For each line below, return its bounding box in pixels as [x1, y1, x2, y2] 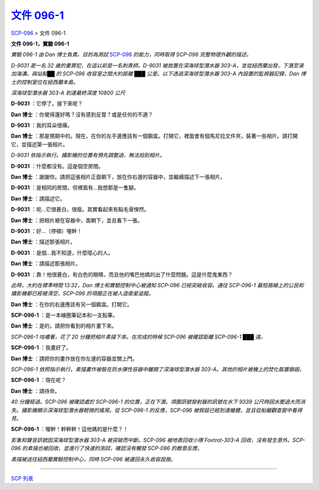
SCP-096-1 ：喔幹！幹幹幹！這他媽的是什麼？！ [11, 425, 128, 433]
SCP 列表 [11, 475, 34, 482]
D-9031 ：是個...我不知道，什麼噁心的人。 [11, 249, 113, 256]
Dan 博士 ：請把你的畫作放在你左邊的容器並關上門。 [11, 355, 138, 362]
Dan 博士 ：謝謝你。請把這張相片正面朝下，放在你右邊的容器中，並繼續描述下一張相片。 [11, 173, 226, 180]
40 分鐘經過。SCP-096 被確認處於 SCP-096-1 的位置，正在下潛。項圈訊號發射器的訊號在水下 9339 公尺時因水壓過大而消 [11, 398, 305, 405]
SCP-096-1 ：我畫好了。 [11, 344, 71, 351]
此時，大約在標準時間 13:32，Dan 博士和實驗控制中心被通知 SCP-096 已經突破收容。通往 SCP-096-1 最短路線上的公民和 [11, 281, 304, 288]
